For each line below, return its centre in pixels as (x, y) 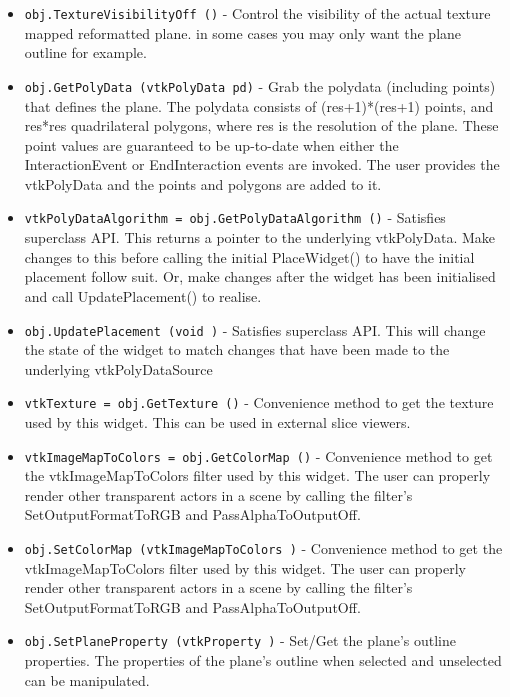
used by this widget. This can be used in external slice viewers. (217, 422)
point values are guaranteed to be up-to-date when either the (211, 144)
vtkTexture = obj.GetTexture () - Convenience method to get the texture (259, 402)
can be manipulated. (87, 679)
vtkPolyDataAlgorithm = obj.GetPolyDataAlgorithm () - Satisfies (235, 217)
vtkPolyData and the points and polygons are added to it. (203, 183)
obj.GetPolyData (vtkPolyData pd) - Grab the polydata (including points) (260, 85)
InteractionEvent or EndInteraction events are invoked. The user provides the (262, 164)
